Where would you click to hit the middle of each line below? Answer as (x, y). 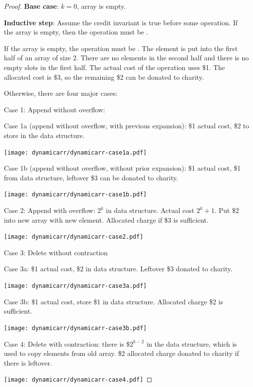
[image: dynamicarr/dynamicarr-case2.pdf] (74, 237)
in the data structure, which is (192, 343)
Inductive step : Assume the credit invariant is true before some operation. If (121, 22)
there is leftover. (28, 362)
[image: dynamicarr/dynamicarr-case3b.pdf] (75, 328)
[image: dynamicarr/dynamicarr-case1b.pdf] (75, 195)
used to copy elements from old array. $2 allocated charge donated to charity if (121, 353)
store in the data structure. (44, 135)
